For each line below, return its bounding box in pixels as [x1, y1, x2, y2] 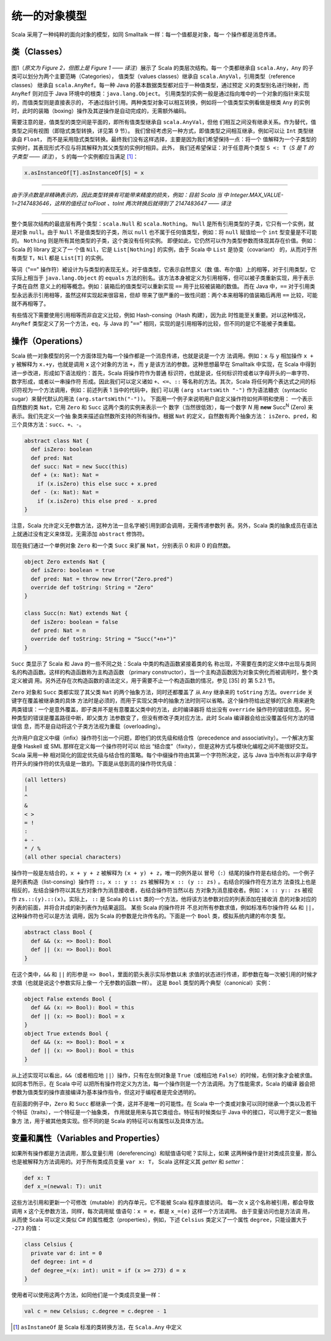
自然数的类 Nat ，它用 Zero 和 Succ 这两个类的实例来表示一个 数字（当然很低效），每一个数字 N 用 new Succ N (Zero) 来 [11, 402, 313, 411]
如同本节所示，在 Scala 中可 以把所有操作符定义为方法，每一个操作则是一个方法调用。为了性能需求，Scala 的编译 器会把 [11, 1080, 316, 1087]
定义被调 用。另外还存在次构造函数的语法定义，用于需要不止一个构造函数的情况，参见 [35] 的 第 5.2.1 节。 [11, 677, 278, 684]
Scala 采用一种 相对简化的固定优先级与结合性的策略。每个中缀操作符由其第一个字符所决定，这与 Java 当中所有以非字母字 [11, 751, 318, 759]
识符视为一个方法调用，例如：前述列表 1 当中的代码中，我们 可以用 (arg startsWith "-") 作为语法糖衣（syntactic [11, 386, 308, 394]
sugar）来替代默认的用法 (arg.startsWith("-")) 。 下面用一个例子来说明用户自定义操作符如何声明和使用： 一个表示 [11, 395, 313, 402]
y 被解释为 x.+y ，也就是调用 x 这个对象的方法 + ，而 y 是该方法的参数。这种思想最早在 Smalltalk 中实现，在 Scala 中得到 [11, 361, 316, 368]
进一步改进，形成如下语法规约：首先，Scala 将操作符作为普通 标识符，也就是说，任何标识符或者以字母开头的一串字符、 [11, 369, 313, 377]
